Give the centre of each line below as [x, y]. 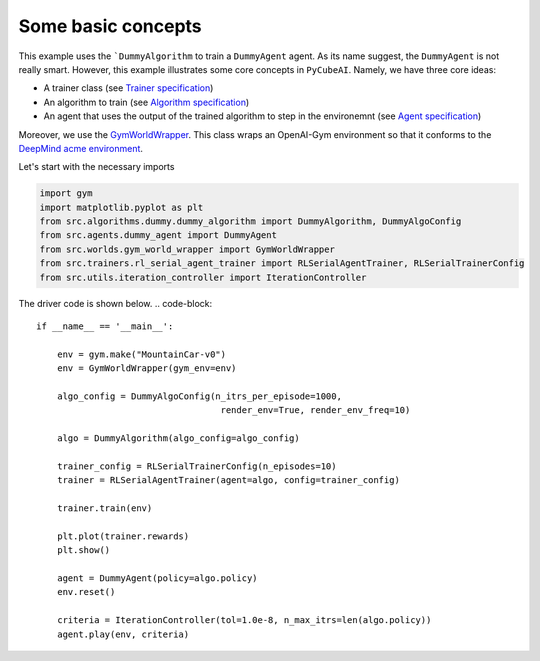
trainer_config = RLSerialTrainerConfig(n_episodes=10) [196, 466]
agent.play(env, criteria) [123, 634]
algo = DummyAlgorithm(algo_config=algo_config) [178, 438]
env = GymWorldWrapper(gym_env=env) [146, 368]
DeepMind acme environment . [81, 148]
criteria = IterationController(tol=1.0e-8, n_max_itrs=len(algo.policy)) [244, 620]
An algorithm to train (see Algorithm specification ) [146, 102]
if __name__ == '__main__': [105, 326]
